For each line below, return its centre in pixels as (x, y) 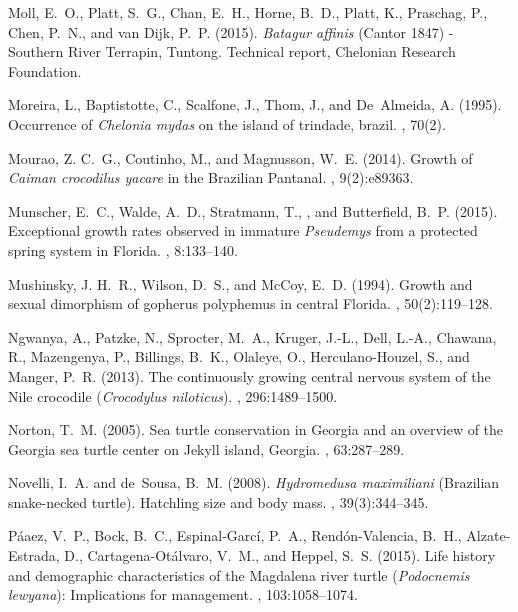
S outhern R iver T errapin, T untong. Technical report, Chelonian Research (232, 51)
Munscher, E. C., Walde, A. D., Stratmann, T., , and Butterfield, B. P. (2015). (253, 210)
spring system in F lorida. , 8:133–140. (123, 249)
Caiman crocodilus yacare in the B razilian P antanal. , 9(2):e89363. (211, 177)
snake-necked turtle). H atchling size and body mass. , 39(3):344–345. (218, 501)
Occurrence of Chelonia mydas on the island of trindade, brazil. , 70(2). (227, 123)
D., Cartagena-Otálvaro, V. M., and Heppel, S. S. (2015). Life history (280, 555)
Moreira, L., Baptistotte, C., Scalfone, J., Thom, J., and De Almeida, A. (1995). (255, 104)
